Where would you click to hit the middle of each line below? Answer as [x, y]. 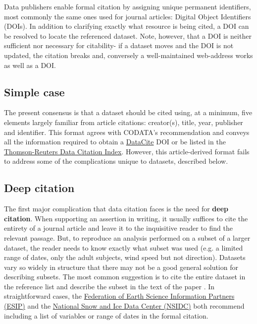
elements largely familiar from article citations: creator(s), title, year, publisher [124, 122]
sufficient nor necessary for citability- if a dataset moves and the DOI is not [119, 45]
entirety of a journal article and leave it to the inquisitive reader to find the [118, 228]
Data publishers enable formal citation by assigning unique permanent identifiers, [128, 6]
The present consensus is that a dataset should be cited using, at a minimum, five [128, 112]
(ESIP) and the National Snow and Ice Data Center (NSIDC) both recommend [124, 306]
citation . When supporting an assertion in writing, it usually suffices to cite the [126, 218]
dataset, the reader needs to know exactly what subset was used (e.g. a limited [124, 247]
